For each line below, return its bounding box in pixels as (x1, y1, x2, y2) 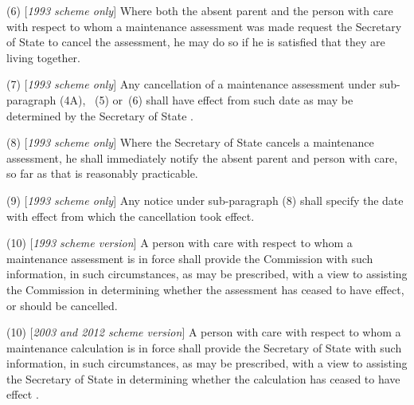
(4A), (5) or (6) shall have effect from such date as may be (59, 91, 353, 108)
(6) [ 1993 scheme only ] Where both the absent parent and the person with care (6, 2, 393, 18)
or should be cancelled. (6, 297, 118, 313)
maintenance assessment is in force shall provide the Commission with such (6, 250, 373, 266)
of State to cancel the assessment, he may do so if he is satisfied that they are (6, 33, 385, 50)
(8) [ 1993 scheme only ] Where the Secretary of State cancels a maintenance (6, 134, 374, 151)
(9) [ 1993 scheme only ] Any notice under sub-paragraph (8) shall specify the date (6, 191, 404, 208)
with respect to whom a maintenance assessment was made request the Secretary (6, 18, 402, 34)
